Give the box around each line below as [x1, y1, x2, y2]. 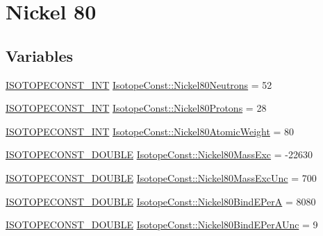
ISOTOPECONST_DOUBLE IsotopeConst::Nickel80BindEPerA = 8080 [6, 194, 316, 208]
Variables [6, 44, 74, 66]
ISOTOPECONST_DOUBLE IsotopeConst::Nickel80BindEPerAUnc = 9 [6, 217, 318, 232]
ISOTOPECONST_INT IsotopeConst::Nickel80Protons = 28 [6, 101, 267, 115]
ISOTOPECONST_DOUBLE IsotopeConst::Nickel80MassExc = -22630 [6, 147, 313, 162]
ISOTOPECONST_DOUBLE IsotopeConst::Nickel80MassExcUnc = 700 [6, 170, 317, 185]
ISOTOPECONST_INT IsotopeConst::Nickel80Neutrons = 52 [6, 77, 272, 92]
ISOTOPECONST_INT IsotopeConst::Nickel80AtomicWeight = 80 [6, 124, 295, 138]
